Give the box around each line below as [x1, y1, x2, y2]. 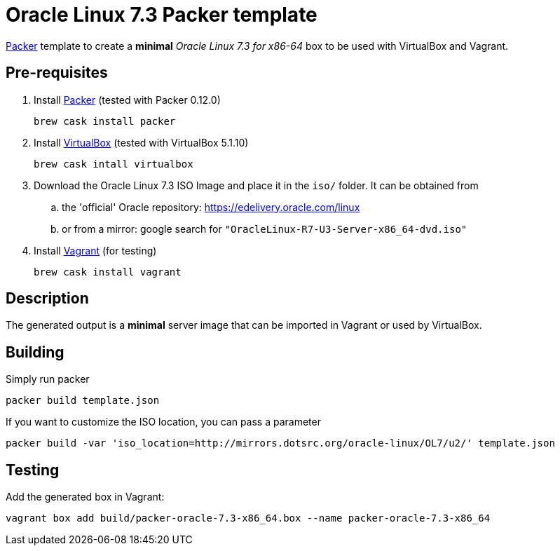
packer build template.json [6, 395, 160, 407]
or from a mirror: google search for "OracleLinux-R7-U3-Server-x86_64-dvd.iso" [62, 222, 467, 235]
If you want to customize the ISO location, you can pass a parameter [6, 416, 321, 428]
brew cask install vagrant [34, 266, 182, 278]
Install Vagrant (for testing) [34, 244, 157, 257]
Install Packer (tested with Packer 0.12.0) [34, 93, 221, 106]
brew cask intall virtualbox [34, 158, 193, 170]
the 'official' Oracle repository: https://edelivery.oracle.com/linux [62, 200, 360, 213]
